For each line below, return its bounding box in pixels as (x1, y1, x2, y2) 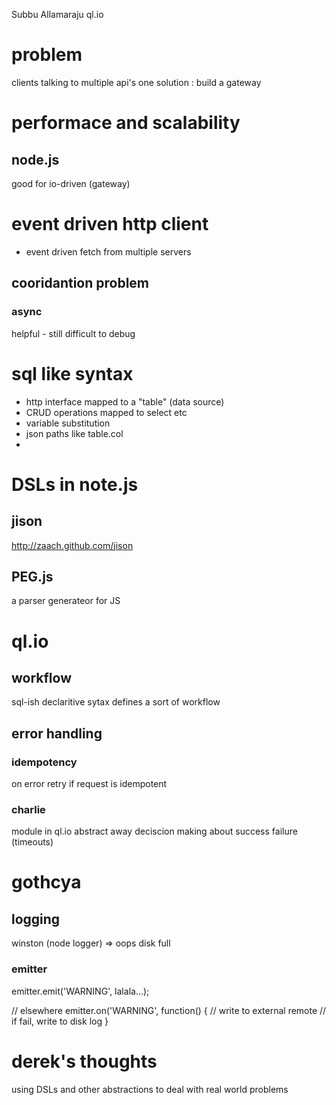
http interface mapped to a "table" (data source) (25, 395, 225, 408)
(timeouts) (11, 836, 54, 848)
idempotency (11, 755, 78, 769)
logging (11, 910, 61, 928)
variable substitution (25, 417, 111, 429)
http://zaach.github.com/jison (11, 539, 134, 551)
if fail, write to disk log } (11, 1015, 109, 1027)
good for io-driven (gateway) (11, 177, 131, 189)
